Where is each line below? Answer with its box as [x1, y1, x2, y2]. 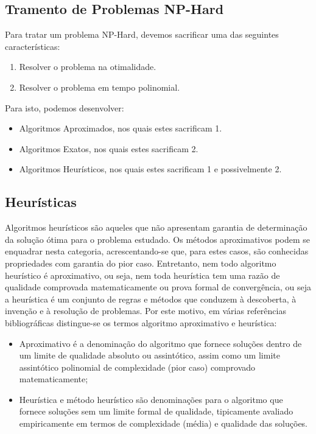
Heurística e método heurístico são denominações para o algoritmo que [19, 393, 283, 405]
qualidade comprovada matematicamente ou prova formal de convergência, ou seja [5, 281, 312, 293]
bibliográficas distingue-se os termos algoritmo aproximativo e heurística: [5, 316, 277, 329]
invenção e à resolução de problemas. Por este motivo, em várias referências [5, 304, 286, 317]
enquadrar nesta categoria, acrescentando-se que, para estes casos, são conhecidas [5, 245, 309, 257]
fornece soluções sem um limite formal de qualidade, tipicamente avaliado [19, 405, 293, 418]
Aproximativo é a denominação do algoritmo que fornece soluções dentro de [19, 337, 302, 349]
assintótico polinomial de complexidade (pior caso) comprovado [19, 360, 256, 373]
